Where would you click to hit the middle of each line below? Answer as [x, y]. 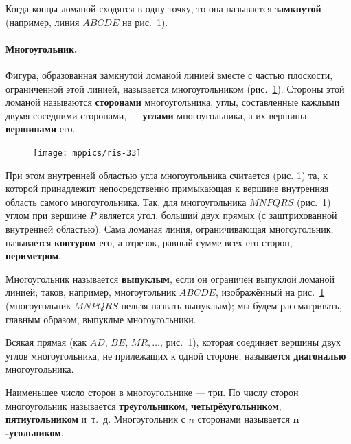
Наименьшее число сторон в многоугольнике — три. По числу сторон [152, 392]
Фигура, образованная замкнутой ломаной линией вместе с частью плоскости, [169, 74]
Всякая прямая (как [46, 342]
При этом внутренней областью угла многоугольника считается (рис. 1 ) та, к [167, 175]
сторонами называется [244, 419]
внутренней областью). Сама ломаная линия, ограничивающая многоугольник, [170, 228]
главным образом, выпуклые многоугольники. [101, 319]
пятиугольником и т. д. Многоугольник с [95, 419]
